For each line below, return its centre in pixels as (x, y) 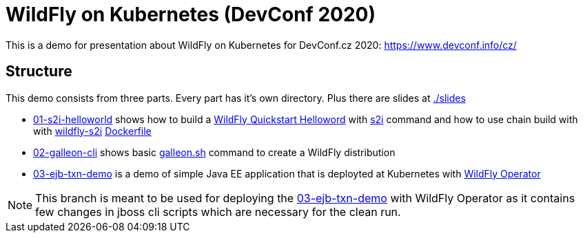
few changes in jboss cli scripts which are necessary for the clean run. (218, 212)
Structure (39, 72)
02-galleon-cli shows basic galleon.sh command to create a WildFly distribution (214, 152)
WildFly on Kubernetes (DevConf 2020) (191, 14)
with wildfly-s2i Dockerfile (92, 131)
